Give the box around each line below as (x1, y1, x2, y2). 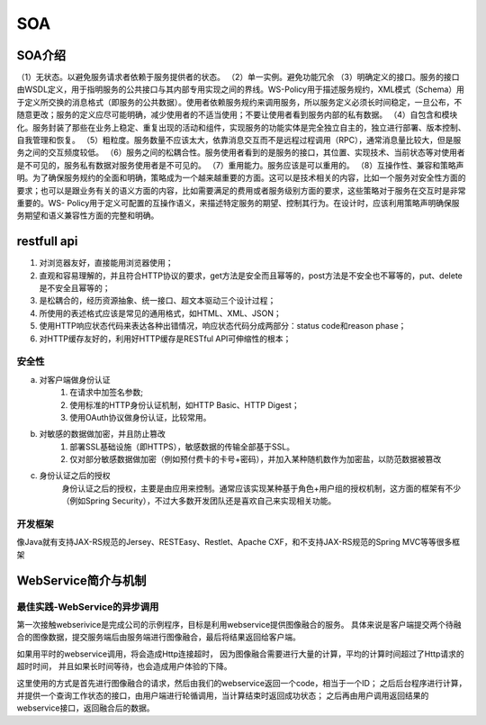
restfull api (16, 234, 78, 249)
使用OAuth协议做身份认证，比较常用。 (69, 412, 211, 422)
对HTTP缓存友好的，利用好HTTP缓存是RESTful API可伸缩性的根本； (39, 333, 292, 344)
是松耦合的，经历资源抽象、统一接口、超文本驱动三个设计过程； (39, 295, 276, 306)
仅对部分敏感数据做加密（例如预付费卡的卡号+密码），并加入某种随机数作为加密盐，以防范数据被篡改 (69, 454, 442, 465)
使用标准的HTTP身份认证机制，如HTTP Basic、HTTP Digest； (69, 399, 301, 410)
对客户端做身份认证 (39, 374, 111, 385)
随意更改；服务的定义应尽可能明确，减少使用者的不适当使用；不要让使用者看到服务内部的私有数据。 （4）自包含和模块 (16, 109, 458, 121)
